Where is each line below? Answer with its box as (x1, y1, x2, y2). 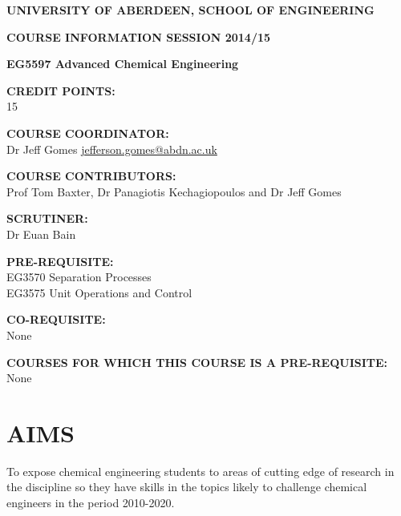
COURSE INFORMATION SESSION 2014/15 (6, 28, 271, 45)
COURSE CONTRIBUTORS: (6, 167, 176, 184)
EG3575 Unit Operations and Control (6, 284, 192, 300)
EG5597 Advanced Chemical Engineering (6, 55, 239, 72)
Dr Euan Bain (6, 225, 76, 242)
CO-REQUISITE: (6, 311, 106, 328)
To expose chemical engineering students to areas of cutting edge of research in (6, 462, 395, 479)
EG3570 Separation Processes (6, 268, 152, 285)
